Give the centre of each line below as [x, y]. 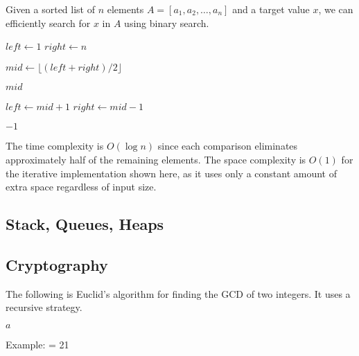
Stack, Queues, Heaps [85, 224]
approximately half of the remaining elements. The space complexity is [156, 159]
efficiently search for [48, 23]
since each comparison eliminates [228, 146]
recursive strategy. [44, 307]
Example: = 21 [37, 344]
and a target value [271, 9]
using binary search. [167, 23]
